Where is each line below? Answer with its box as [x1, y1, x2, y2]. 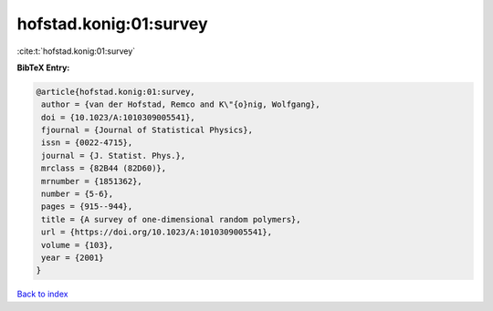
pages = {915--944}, [41, 202, 133, 212]
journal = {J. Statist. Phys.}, [41, 150, 186, 161]
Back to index [16, 288, 68, 300]
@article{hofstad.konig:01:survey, [36, 87, 195, 97]
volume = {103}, [41, 240, 114, 250]
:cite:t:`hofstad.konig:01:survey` [16, 46, 136, 57]
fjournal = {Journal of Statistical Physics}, [41, 125, 253, 136]
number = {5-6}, [41, 189, 114, 200]
